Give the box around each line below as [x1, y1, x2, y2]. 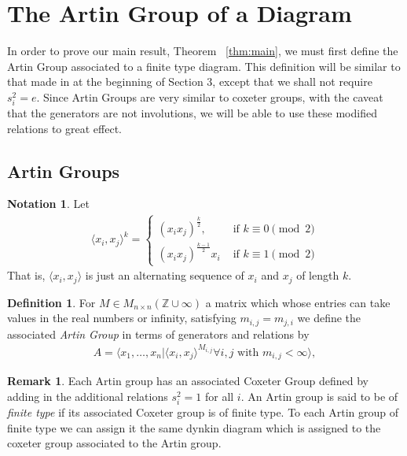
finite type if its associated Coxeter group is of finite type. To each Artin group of [7, 404, 399, 421]
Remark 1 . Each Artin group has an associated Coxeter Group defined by [7, 373, 369, 389]
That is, [7, 267, 46, 284]
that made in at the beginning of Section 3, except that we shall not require [7, 73, 372, 90]
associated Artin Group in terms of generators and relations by [7, 325, 310, 342]
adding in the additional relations [7, 388, 168, 405]
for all [204, 388, 234, 405]
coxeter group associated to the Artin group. [7, 435, 222, 451]
